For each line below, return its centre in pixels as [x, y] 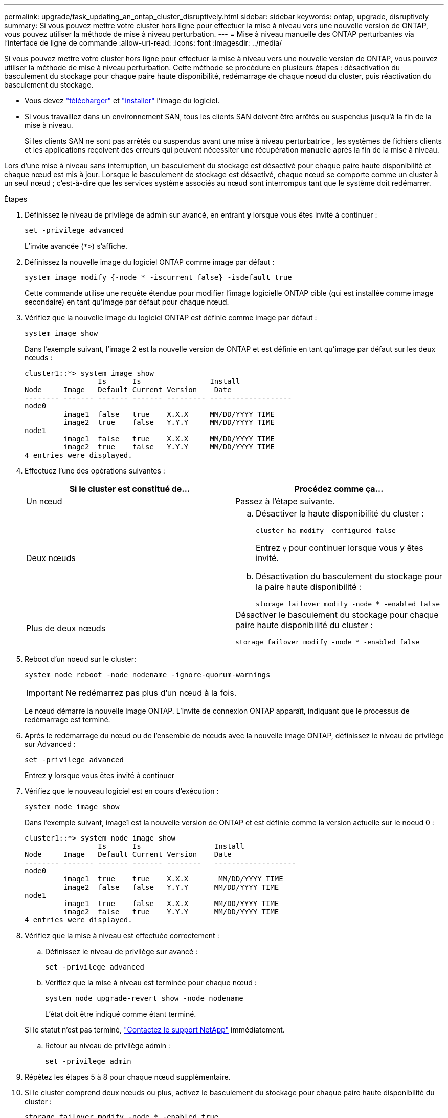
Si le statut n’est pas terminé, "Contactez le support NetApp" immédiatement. [155, 1030]
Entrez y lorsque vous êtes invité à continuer [100, 775]
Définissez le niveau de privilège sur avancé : [121, 951]
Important [45, 693]
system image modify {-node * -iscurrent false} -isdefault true [158, 277]
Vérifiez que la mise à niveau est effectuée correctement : [122, 936]
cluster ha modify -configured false [326, 531]
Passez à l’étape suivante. [285, 501]
